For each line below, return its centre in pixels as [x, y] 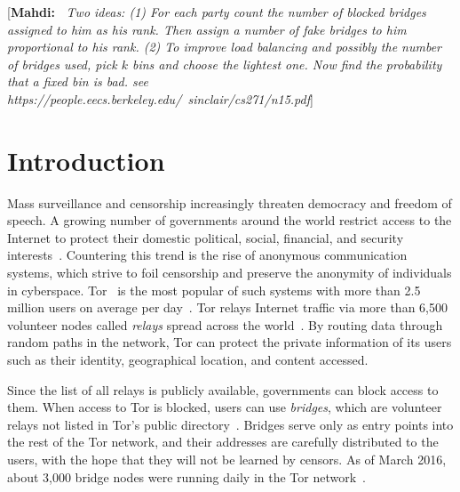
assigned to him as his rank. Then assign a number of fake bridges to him [207, 29]
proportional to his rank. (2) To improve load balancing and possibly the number [224, 47]
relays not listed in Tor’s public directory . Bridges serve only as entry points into [230, 424]
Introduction [86, 160]
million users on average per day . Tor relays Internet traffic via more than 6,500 [227, 307]
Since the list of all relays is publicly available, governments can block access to [223, 389]
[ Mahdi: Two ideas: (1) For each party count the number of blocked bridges [217, 12]
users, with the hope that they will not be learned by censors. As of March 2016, [227, 459]
